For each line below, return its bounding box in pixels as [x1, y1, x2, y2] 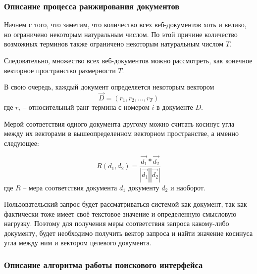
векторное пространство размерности [4, 65, 116, 75]
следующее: [4, 137, 39, 148]
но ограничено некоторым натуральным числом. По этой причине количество [4, 29, 238, 39]
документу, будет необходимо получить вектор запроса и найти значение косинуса [4, 228, 253, 238]
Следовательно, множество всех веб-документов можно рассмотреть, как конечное [4, 55, 253, 65]
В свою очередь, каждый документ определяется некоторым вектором [4, 82, 214, 92]
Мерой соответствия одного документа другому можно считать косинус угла [4, 118, 235, 129]
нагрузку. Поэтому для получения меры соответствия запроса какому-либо [4, 218, 229, 228]
